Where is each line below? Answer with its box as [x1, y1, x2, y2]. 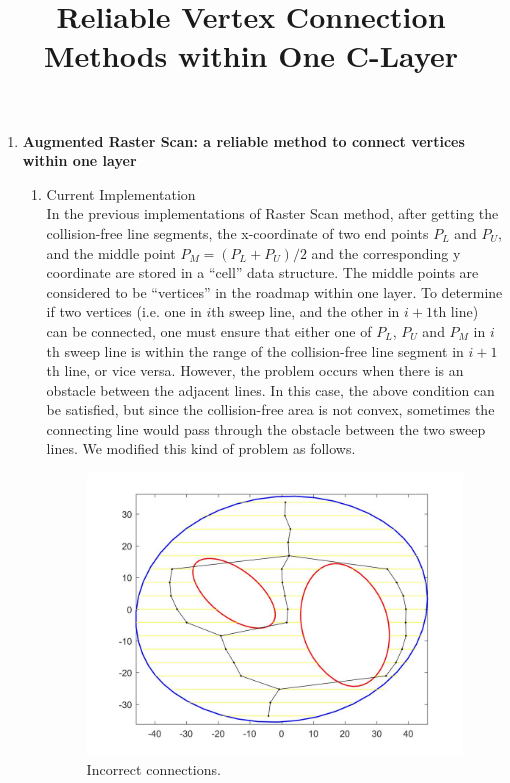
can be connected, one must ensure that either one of [46, 320, 372, 341]
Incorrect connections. [86, 758, 221, 779]
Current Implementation [46, 183, 196, 204]
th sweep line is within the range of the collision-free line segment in [46, 340, 464, 361]
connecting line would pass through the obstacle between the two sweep [46, 418, 486, 439]
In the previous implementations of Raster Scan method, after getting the [46, 203, 499, 224]
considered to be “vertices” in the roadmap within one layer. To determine [46, 281, 503, 302]
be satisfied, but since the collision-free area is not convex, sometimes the [46, 399, 495, 420]
